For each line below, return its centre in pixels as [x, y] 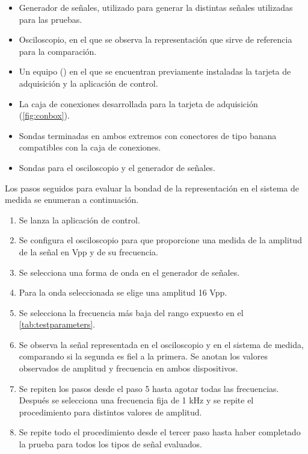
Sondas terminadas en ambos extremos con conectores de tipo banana [148, 135]
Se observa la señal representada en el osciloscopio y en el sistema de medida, [161, 344]
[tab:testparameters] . [57, 324]
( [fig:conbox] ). [44, 115]
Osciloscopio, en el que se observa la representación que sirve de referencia [156, 39]
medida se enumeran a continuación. [72, 200]
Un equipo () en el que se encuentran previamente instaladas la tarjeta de [155, 71]
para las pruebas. [51, 19]
